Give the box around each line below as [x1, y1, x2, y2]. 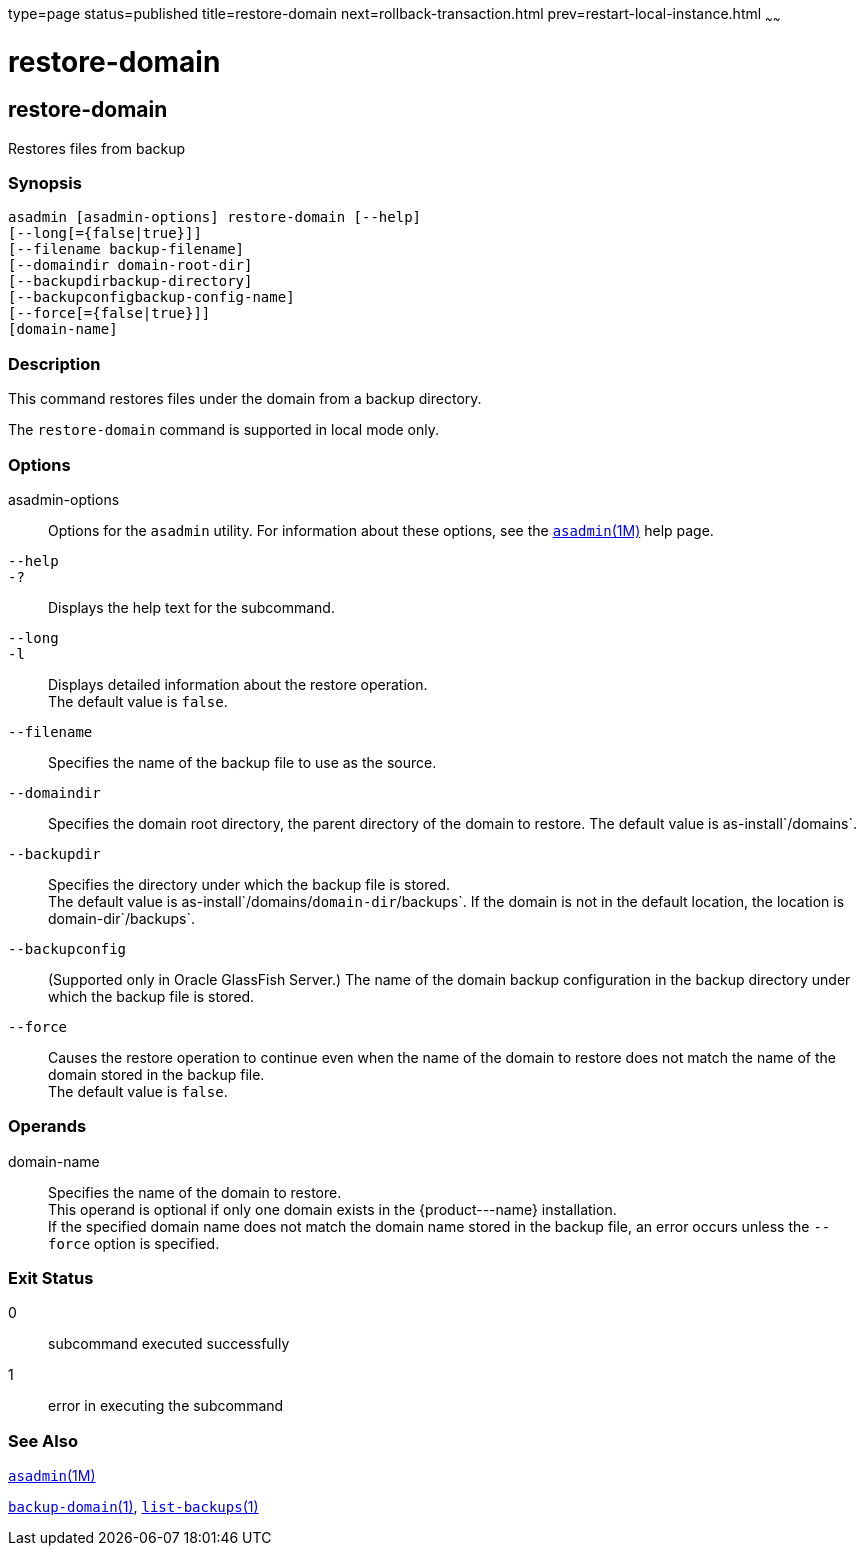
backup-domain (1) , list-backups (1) [8, 1498, 259, 1516]
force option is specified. [48, 1234, 220, 1252]
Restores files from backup [8, 139, 186, 157]
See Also [8, 1430, 78, 1451]
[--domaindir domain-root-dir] [8, 257, 253, 274]
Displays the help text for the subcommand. [48, 598, 335, 616]
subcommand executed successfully [48, 1335, 290, 1353]
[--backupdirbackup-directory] [8, 273, 253, 290]
